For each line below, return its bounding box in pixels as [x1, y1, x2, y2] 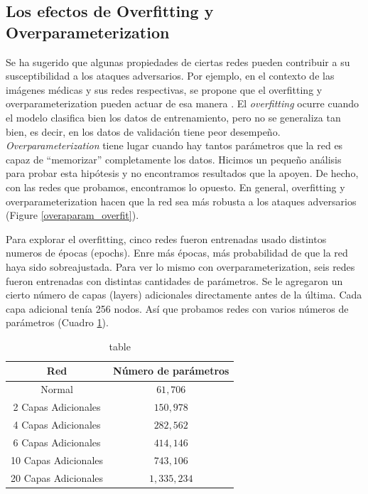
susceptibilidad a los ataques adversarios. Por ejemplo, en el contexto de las [6, 68, 335, 83]
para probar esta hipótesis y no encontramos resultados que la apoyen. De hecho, [6, 166, 359, 181]
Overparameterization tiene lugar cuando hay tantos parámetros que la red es [6, 138, 343, 153]
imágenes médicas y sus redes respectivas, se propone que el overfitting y [6, 82, 323, 97]
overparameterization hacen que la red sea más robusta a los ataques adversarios [6, 193, 357, 208]
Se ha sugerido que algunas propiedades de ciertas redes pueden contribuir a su [6, 54, 350, 69]
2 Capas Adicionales [13, 399, 101, 414]
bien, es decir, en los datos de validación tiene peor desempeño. [6, 124, 281, 139]
